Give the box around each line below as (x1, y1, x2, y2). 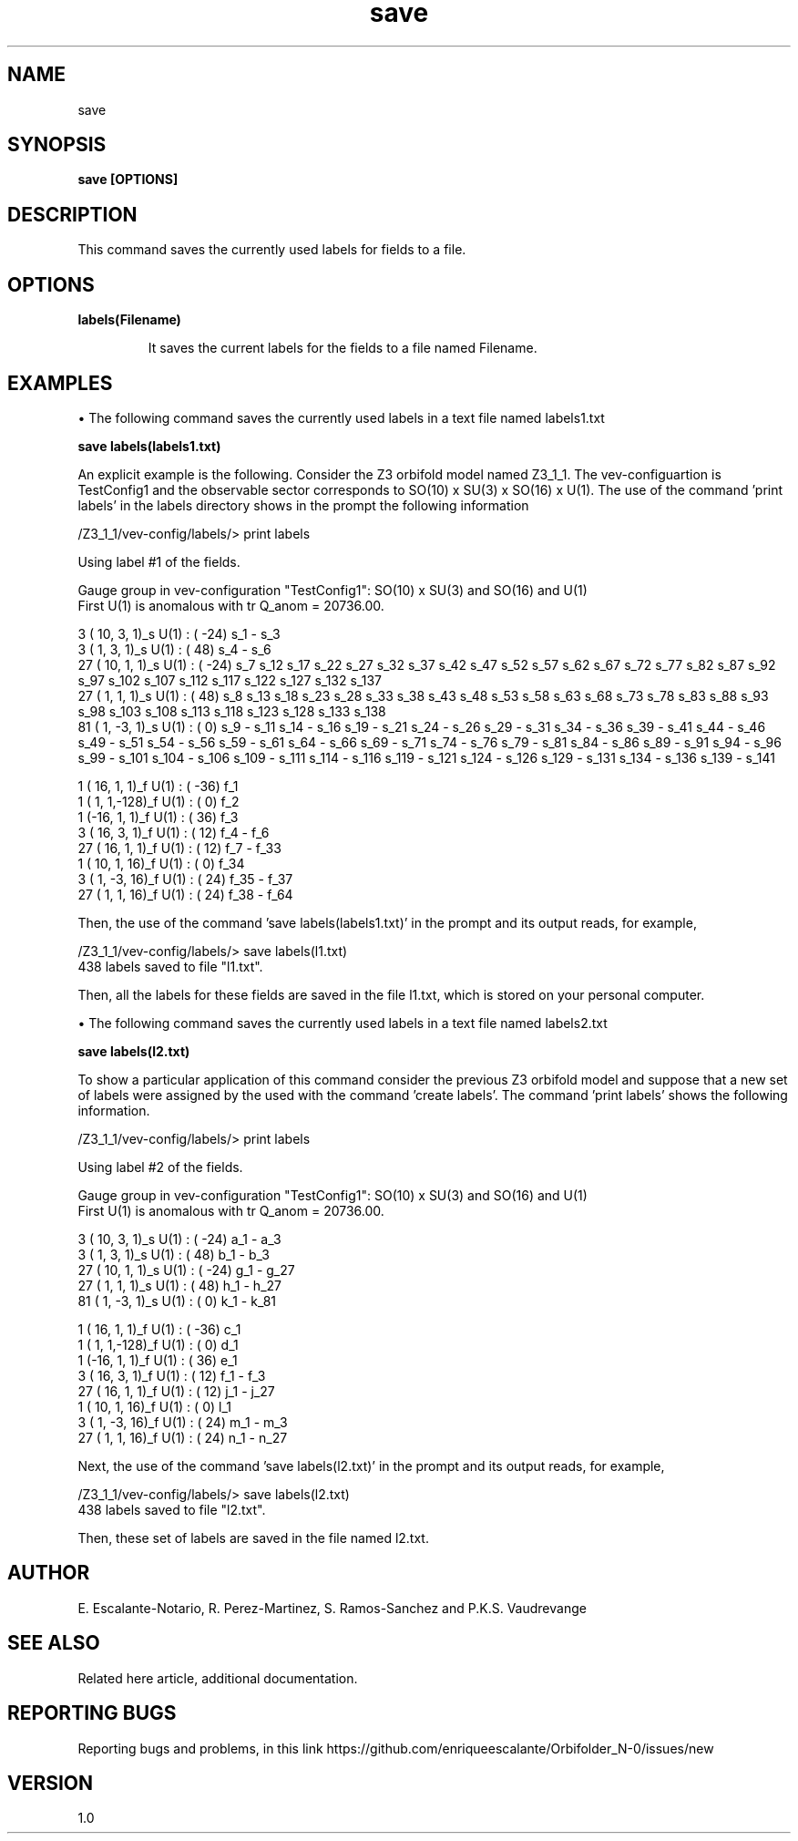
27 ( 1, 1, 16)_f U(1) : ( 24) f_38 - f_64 (77, 886, 293, 902)
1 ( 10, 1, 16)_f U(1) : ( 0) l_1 (77, 1398, 231, 1414)
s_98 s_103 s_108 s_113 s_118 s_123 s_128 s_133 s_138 (77, 703, 386, 719)
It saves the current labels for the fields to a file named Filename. (148, 340, 537, 356)
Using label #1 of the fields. (77, 553, 240, 570)
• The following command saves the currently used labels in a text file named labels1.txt (77, 409, 605, 426)
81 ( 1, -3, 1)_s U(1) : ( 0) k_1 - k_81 (77, 1292, 276, 1309)
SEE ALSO (7, 1631, 100, 1655)
